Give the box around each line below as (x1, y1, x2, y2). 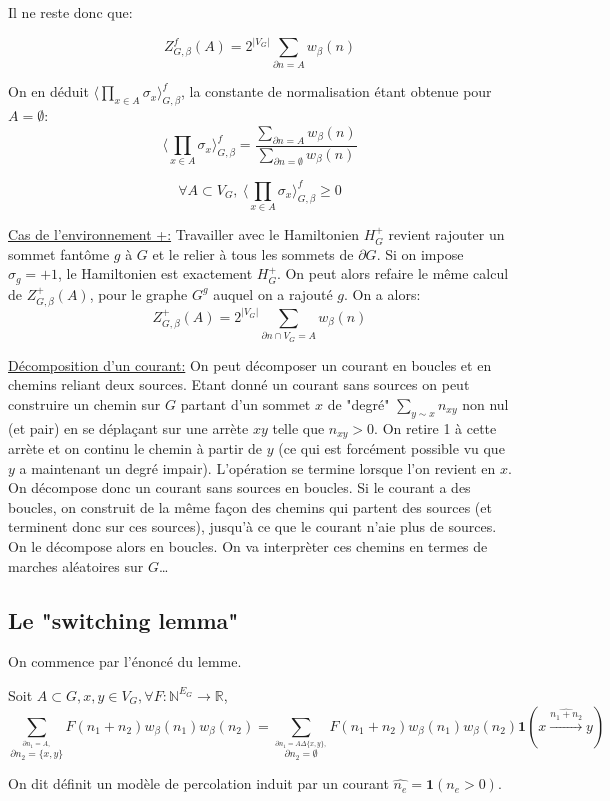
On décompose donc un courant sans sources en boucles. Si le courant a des (8, 477, 471, 498)
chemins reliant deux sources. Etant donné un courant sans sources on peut (8, 374, 470, 395)
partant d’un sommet (180, 393, 311, 414)
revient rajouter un (388, 224, 505, 245)
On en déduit (8, 81, 89, 102)
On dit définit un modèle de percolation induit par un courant (8, 773, 389, 794)
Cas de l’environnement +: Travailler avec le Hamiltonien (8, 224, 359, 245)
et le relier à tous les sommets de (152, 243, 354, 264)
